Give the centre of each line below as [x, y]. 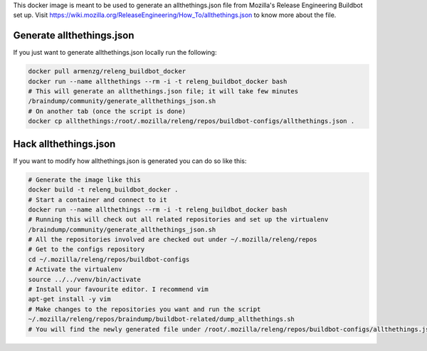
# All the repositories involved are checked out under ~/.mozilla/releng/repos [173, 240]
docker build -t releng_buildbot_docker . [103, 190]
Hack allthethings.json [64, 143]
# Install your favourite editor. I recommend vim [118, 289]
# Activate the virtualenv [75, 269]
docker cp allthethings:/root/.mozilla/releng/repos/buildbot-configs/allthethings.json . [191, 121]
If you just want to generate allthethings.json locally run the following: [115, 53]
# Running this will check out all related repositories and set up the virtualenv [178, 220]
